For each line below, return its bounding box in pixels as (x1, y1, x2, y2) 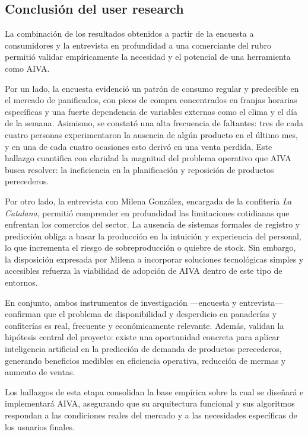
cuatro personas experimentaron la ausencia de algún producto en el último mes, (5, 128, 299, 140)
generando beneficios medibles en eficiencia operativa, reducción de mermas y (5, 354, 286, 366)
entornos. (5, 276, 38, 289)
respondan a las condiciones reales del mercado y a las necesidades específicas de (5, 409, 297, 421)
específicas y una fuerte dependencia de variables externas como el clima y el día (5, 105, 298, 117)
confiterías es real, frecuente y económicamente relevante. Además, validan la (5, 319, 284, 331)
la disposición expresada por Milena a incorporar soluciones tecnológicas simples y (5, 252, 304, 265)
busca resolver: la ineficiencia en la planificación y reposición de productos (5, 163, 274, 175)
